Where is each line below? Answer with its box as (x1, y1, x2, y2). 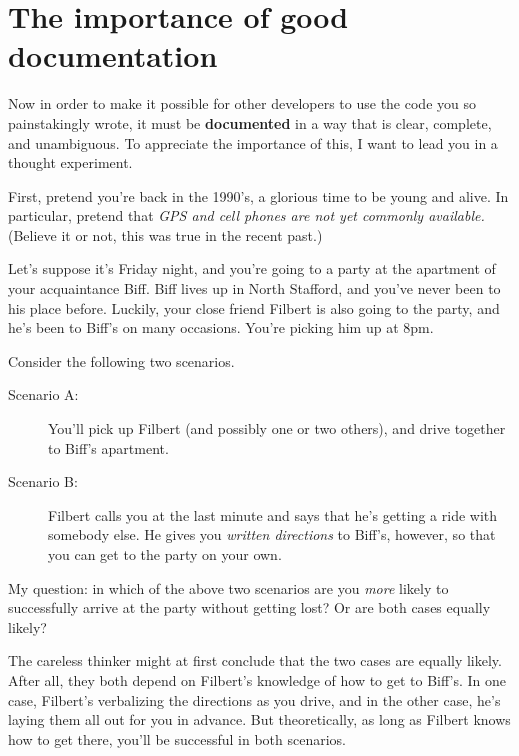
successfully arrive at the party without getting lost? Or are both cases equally (8, 597, 491, 618)
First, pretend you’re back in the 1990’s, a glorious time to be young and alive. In (8, 185, 509, 206)
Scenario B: (8, 471, 78, 492)
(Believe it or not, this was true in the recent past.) (8, 224, 323, 245)
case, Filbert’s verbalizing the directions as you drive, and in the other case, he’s (8, 689, 501, 710)
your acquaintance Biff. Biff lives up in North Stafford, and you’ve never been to (8, 278, 501, 299)
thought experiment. (8, 152, 133, 173)
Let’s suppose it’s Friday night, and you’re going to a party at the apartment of (8, 258, 496, 279)
